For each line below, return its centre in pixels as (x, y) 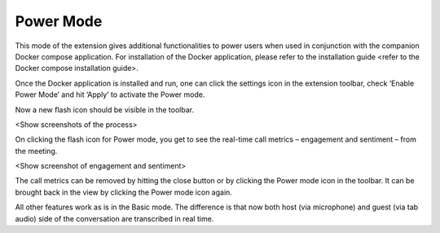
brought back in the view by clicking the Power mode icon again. (123, 192)
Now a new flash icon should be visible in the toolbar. (105, 109)
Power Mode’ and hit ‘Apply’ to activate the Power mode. (110, 95)
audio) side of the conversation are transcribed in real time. (114, 218)
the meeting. (36, 151)
